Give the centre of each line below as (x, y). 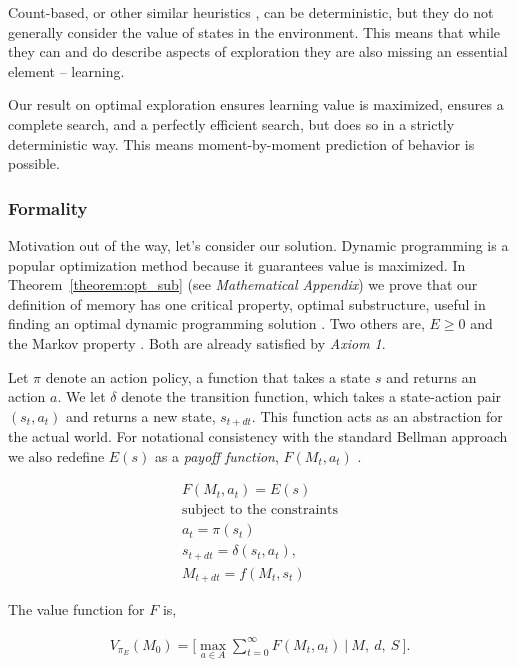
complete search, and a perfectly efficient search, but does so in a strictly (231, 123)
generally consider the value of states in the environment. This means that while (254, 31)
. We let (81, 396)
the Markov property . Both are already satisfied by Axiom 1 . (197, 342)
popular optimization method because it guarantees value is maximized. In (237, 264)
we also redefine (56, 455)
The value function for (76, 609)
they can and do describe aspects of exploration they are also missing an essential (258, 51)
